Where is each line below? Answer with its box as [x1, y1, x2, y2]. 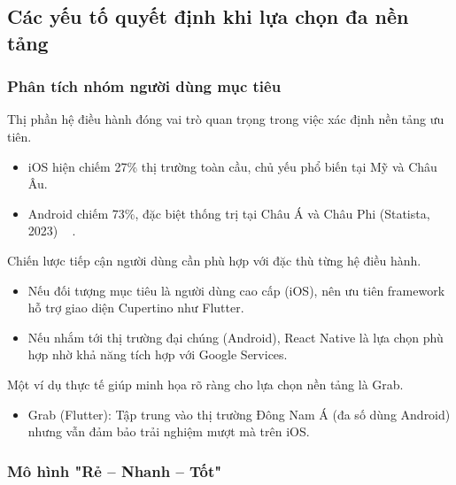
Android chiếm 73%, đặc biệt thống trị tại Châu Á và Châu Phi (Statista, [27, 204, 430, 222]
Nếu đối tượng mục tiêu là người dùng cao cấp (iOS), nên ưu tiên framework [27, 281, 445, 299]
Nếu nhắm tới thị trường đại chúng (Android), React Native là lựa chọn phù [27, 327, 444, 346]
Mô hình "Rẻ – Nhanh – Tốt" [7, 459, 222, 481]
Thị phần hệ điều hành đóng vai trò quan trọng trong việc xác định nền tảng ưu [7, 110, 444, 128]
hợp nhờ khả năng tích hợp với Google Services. [27, 345, 288, 364]
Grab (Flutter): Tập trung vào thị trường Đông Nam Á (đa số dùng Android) [27, 404, 451, 423]
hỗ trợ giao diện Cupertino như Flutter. [27, 298, 244, 317]
